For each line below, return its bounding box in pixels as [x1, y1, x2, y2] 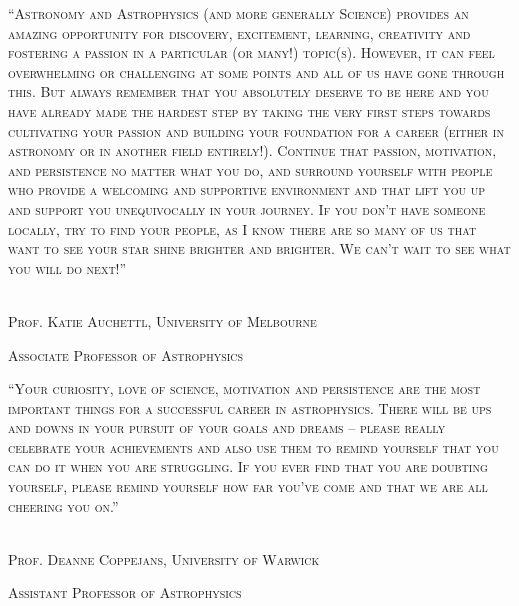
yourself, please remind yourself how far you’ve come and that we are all [8, 476, 488, 497]
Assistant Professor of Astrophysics [8, 582, 242, 603]
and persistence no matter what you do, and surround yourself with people [8, 159, 493, 180]
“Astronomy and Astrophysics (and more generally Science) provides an [8, 3, 469, 23]
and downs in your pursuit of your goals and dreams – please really [8, 417, 446, 438]
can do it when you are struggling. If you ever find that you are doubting [8, 456, 488, 477]
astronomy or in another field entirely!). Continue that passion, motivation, [8, 140, 497, 161]
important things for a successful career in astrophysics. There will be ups [8, 397, 492, 418]
